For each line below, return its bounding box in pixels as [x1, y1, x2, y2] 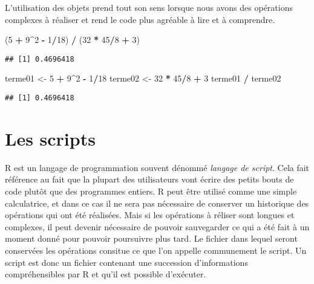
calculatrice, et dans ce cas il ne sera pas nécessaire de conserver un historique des [5, 196, 309, 209]
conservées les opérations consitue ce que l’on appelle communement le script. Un [5, 244, 307, 256]
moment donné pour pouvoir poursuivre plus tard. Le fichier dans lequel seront [5, 232, 298, 245]
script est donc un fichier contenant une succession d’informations [5, 256, 248, 268]
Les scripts [5, 126, 96, 150]
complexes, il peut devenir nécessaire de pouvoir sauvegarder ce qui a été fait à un [5, 220, 310, 233]
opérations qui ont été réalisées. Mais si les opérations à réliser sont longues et [5, 208, 295, 221]
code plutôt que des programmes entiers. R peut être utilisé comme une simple [5, 185, 297, 197]
